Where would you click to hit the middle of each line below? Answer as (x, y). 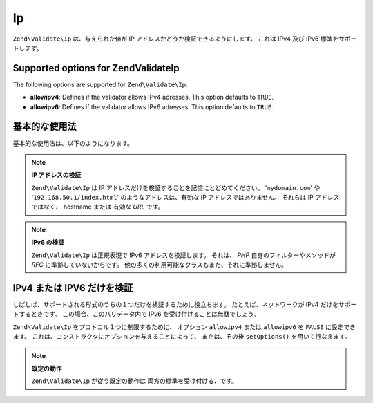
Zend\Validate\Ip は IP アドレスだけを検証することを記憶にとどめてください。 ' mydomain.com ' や (176, 187)
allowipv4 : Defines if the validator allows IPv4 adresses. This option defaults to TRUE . (152, 97)
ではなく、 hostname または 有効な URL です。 (98, 207)
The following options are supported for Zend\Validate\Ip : (100, 84)
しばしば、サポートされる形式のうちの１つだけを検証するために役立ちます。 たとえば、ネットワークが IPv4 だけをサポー (185, 304)
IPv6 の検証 (48, 243)
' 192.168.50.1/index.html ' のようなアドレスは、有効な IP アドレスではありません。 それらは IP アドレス (185, 198)
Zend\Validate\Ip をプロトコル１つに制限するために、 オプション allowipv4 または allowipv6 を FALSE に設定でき (184, 327)
